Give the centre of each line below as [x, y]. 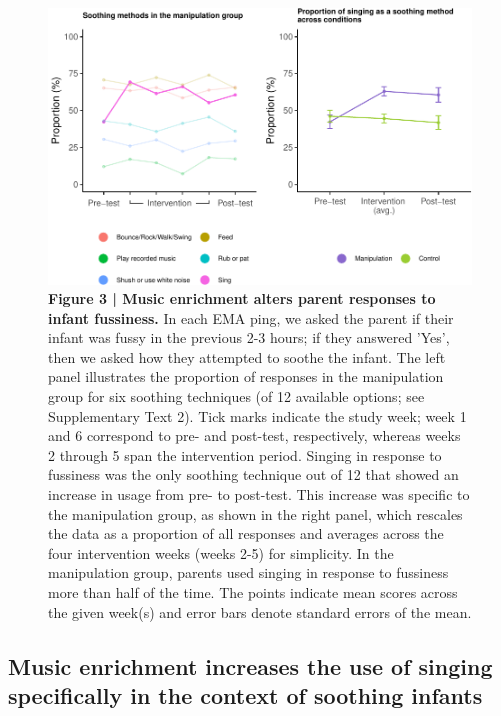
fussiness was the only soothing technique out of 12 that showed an [253, 474]
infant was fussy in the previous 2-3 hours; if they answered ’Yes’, [249, 337]
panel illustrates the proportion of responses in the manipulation [246, 376]
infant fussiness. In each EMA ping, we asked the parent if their [251, 317]
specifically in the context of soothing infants [245, 694]
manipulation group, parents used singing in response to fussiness [248, 572]
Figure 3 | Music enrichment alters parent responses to [242, 298]
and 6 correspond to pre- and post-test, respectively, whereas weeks [254, 435]
